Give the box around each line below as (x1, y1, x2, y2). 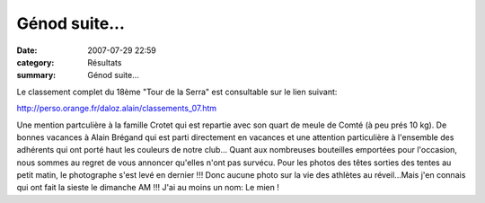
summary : (16, 70, 57, 81)
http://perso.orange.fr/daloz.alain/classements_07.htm (16, 103, 217, 114)
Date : (16, 45, 38, 56)
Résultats (87, 57, 122, 67)
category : (16, 57, 55, 67)
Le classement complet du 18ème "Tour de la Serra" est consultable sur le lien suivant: (16, 86, 338, 97)
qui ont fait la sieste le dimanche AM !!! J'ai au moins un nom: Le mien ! (16, 182, 280, 193)
